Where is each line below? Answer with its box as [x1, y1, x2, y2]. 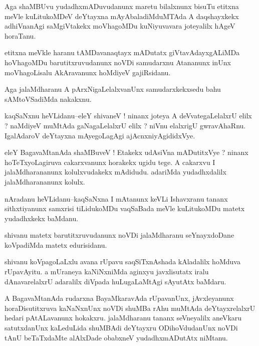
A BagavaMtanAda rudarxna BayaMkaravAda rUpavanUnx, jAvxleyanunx [5, 293, 234, 303]
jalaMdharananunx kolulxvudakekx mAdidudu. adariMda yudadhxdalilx [5, 166, 226, 177]
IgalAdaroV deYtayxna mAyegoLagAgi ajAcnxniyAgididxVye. [5, 130, 195, 140]
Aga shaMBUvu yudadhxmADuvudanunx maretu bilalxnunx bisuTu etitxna [5, 1, 239, 11]
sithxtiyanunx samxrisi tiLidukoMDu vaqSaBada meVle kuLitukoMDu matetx [5, 203, 245, 214]
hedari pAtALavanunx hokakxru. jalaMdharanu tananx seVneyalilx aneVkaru [5, 312, 242, 323]
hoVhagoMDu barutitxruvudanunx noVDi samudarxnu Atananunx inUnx [5, 57, 231, 67]
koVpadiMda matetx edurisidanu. [5, 239, 107, 250]
